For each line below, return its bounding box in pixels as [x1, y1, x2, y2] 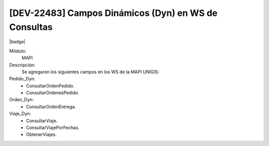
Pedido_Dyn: [9, 76, 36, 82]
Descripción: [9, 62, 36, 68]
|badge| [9, 39, 26, 45]
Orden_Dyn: [9, 97, 34, 103]
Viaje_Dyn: [9, 111, 31, 117]
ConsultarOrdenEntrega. [26, 104, 76, 110]
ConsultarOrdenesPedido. [26, 90, 80, 96]
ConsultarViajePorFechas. [26, 125, 80, 131]
